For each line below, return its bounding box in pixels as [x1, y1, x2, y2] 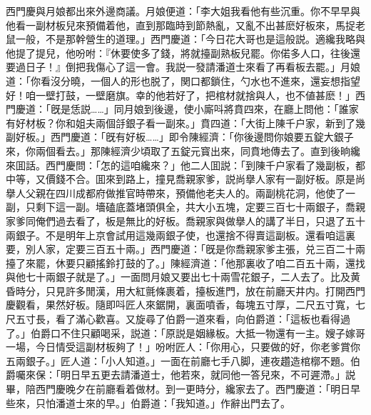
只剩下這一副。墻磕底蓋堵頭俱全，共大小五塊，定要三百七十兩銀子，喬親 [25, 199, 365, 214]
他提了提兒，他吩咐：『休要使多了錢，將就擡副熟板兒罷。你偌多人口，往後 [6, 45, 350, 60]
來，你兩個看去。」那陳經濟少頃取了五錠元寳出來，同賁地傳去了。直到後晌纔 [6, 143, 360, 158]
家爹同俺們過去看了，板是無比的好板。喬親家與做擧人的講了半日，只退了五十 [6, 213, 365, 228]
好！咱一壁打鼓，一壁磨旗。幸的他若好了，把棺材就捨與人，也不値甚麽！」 [6, 87, 355, 102]
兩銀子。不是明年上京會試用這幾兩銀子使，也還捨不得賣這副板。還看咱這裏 [6, 227, 355, 242]
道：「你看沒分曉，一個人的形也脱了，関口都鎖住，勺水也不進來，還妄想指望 [6, 73, 360, 88]
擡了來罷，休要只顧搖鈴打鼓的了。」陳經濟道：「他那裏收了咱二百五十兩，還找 [6, 255, 365, 270]
